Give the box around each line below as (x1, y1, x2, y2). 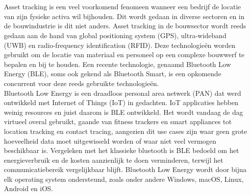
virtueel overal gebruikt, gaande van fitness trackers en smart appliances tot (4, 116, 232, 127)
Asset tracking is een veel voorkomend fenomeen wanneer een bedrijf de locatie (4, 1, 241, 12)
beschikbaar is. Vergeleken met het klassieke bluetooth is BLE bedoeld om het (4, 145, 239, 155)
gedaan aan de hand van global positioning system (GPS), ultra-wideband (4, 30, 226, 40)
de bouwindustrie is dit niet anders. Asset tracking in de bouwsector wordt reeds (4, 21, 246, 31)
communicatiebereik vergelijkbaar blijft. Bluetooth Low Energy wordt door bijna (4, 164, 247, 174)
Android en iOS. (4, 183, 53, 194)
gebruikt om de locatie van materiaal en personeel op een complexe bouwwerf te (4, 49, 245, 60)
